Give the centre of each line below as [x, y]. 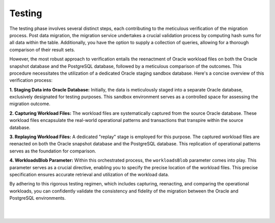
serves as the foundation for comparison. [53, 151]
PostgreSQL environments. [38, 198]
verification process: [31, 80]
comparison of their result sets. [42, 50]
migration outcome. [30, 104]
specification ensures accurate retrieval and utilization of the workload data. [89, 174]
